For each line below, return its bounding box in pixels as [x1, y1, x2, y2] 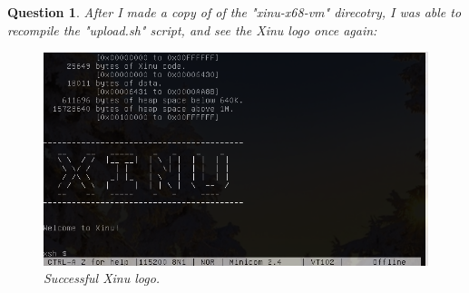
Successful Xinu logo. [44, 269, 161, 288]
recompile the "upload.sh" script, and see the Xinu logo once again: [7, 20, 377, 39]
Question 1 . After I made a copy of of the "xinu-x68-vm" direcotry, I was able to [7, 3, 462, 21]
